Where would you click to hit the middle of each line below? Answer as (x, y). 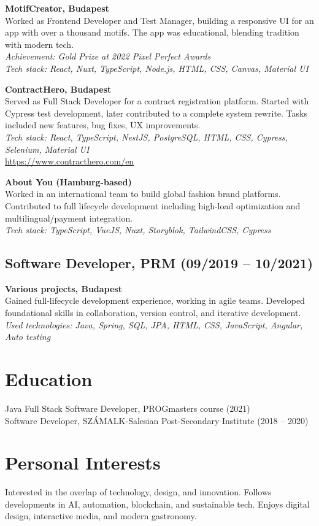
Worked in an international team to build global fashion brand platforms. (143, 194)
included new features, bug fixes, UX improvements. (103, 125)
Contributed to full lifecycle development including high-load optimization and (153, 205)
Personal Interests (83, 462)
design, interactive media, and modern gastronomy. (101, 516)
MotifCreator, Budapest (57, 8)
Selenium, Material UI (47, 149)
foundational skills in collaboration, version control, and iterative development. (153, 313)
